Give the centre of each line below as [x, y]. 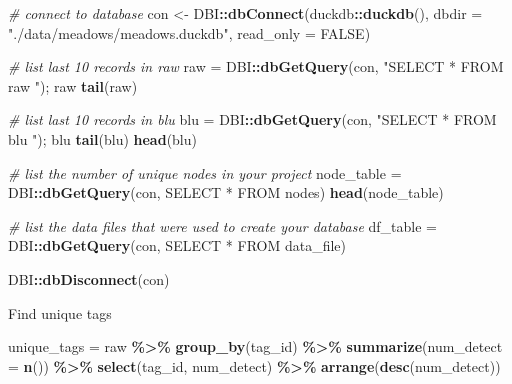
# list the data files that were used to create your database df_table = [222, 225]
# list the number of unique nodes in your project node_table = [205, 172]
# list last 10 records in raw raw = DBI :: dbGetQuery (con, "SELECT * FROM [256, 66]
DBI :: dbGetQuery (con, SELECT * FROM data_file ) [177, 245]
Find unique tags [60, 312]
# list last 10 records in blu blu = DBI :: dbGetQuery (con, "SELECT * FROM [252, 119]
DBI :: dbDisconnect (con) [89, 278]
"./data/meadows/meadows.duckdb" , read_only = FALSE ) [189, 32]
